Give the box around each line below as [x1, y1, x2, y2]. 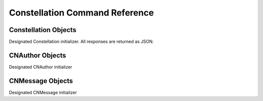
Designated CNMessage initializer [9, 89, 77, 95]
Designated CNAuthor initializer [9, 64, 73, 70]
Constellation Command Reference [9, 7, 154, 18]
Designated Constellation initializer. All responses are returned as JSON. [9, 39, 154, 45]
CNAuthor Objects [9, 51, 66, 59]
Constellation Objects [9, 26, 76, 34]
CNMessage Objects [9, 77, 73, 85]
